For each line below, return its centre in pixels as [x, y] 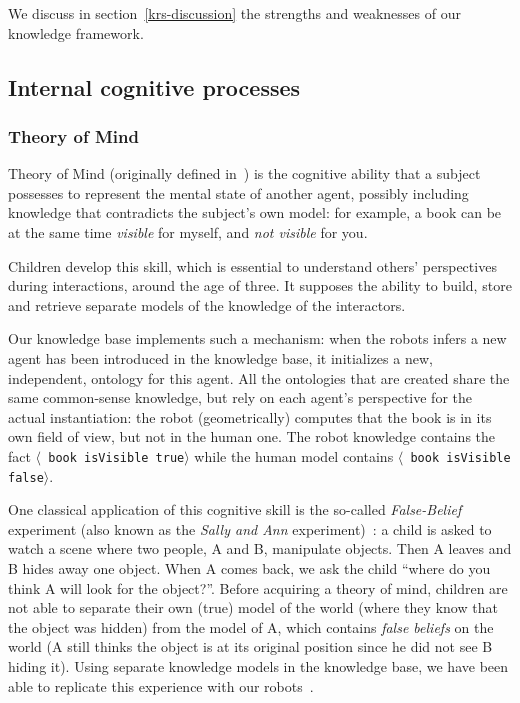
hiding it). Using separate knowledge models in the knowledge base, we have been [258, 665]
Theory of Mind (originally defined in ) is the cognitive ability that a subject [244, 173]
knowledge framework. [76, 32]
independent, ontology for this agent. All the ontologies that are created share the [259, 377]
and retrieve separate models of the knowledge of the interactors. [207, 304]
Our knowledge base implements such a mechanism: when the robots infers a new [257, 338]
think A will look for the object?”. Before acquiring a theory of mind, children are [258, 587]
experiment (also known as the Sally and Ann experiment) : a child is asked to [250, 528]
